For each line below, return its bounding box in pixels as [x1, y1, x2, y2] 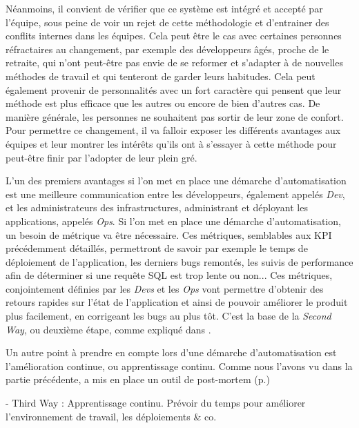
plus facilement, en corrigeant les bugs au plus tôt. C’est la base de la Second [6, 309, 331, 323]
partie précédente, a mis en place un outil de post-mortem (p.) [6, 372, 270, 387]
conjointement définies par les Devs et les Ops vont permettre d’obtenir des [6, 281, 324, 295]
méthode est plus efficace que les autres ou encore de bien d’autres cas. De [6, 96, 320, 110]
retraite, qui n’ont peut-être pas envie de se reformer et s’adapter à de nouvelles [6, 55, 343, 70]
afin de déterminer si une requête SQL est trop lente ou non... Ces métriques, [6, 268, 333, 282]
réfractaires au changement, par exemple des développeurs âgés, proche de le [6, 41, 329, 56]
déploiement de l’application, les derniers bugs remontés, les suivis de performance [6, 254, 353, 269]
